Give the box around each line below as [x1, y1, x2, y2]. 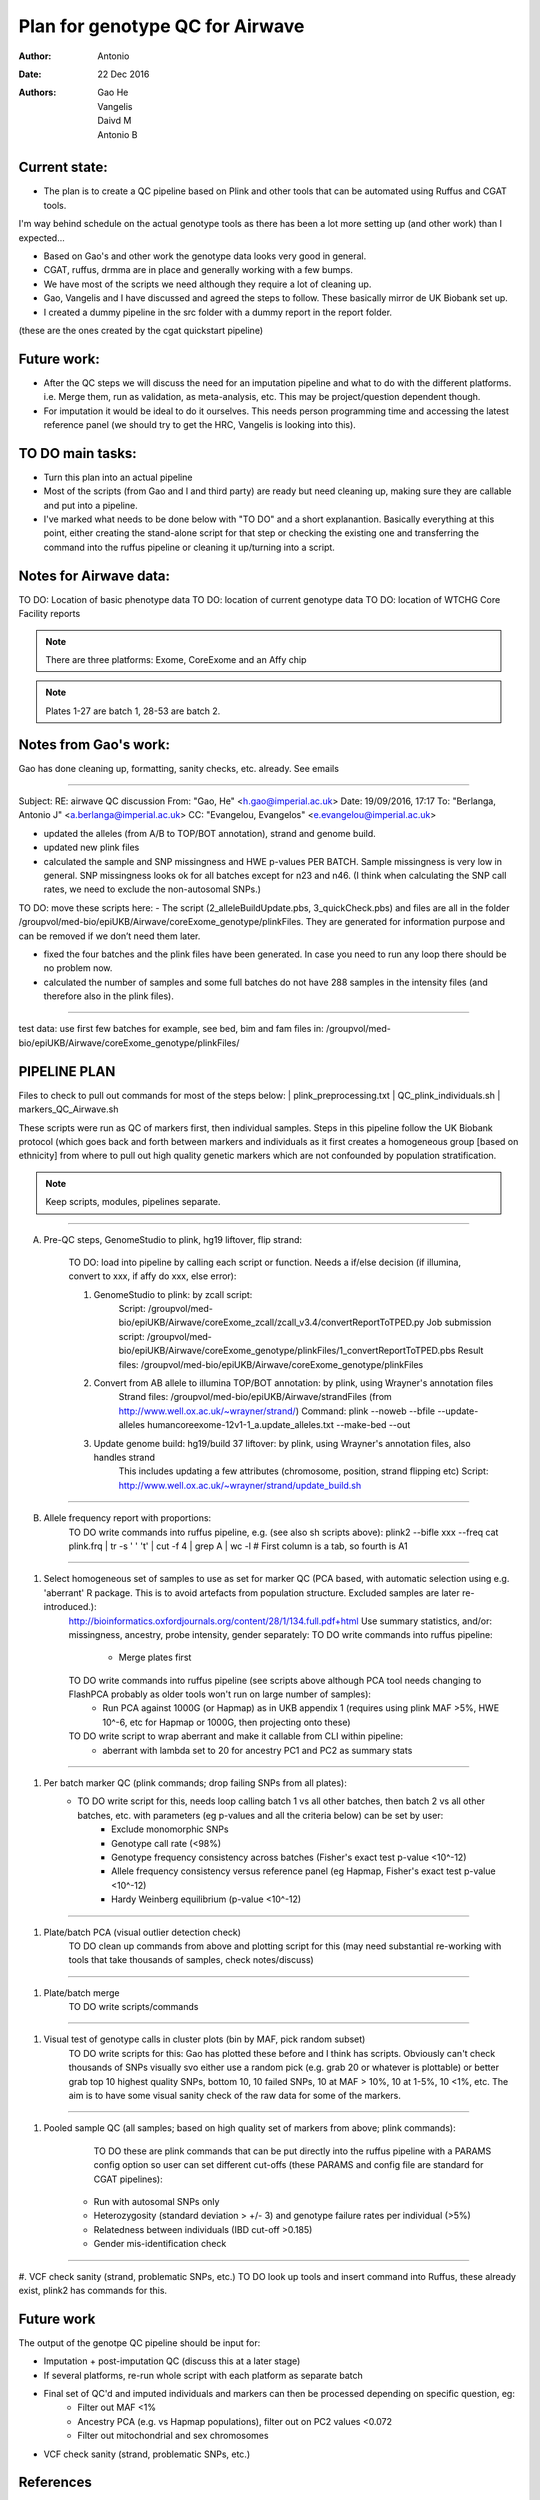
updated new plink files [43, 841, 140, 854]
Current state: [18, 159, 109, 176]
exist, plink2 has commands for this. [18, 2284, 168, 2296]
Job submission [426, 1316, 492, 1329]
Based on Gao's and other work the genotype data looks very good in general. [43, 250, 367, 262]
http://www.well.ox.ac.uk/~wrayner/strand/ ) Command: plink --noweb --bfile [118, 1405, 435, 1417]
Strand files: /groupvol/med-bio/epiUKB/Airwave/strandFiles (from [118, 1391, 392, 1403]
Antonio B [97, 128, 138, 140]
